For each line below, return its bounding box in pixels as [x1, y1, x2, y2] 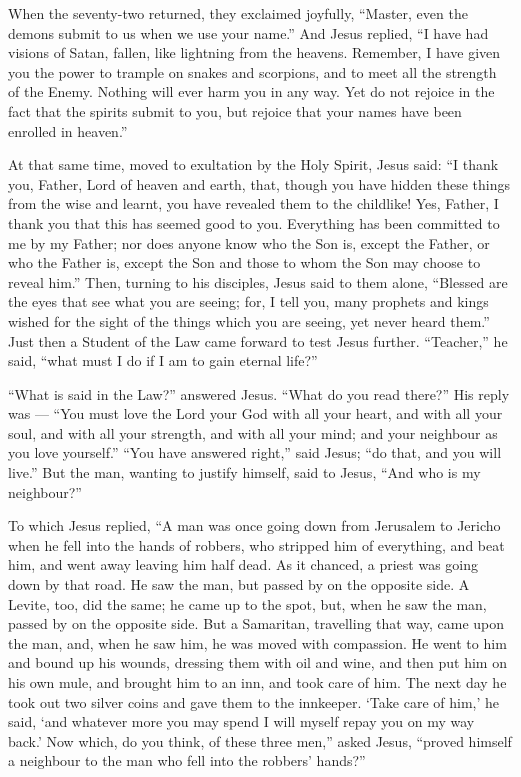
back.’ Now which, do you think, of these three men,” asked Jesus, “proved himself [8, 730, 512, 751]
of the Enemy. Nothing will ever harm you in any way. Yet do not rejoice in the [8, 81, 495, 102]
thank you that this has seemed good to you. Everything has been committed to [8, 212, 500, 233]
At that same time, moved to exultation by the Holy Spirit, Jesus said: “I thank [8, 154, 499, 175]
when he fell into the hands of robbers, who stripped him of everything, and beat [8, 534, 505, 555]
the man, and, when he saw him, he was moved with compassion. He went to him [8, 632, 507, 653]
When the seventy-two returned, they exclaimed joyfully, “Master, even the [8, 3, 468, 23]
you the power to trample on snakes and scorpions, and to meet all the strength [8, 61, 497, 82]
